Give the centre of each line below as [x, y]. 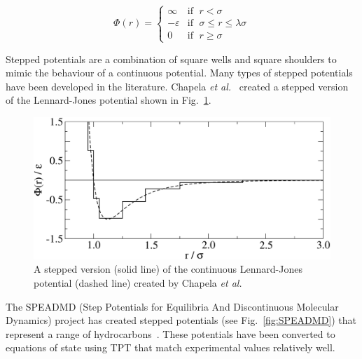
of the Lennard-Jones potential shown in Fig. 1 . [109, 100]
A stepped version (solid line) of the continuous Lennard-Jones [168, 269]
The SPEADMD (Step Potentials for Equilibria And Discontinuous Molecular [172, 306]
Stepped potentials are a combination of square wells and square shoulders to [171, 59]
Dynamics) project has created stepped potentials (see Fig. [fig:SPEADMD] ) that [181, 320]
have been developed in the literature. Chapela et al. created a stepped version [177, 86]
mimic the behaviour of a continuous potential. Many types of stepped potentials [179, 73]
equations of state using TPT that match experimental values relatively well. [170, 347]
